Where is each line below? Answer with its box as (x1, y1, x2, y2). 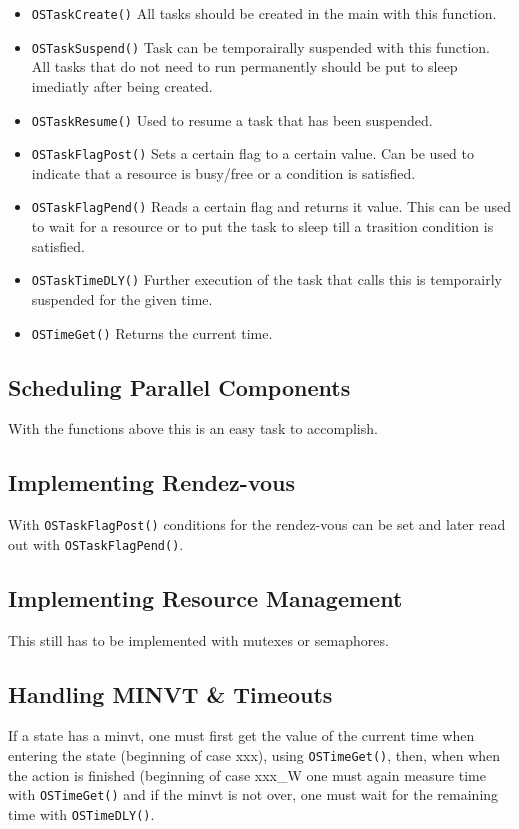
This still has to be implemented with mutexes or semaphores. (8, 629, 389, 650)
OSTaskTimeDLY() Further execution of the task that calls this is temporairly (31, 269, 502, 290)
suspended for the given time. (31, 288, 213, 309)
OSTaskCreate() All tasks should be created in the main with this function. (31, 3, 497, 23)
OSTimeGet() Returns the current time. (31, 322, 273, 343)
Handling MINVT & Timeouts (8, 678, 333, 709)
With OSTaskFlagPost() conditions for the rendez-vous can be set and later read (8, 514, 506, 535)
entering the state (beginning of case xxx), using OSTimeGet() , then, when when (8, 745, 501, 766)
